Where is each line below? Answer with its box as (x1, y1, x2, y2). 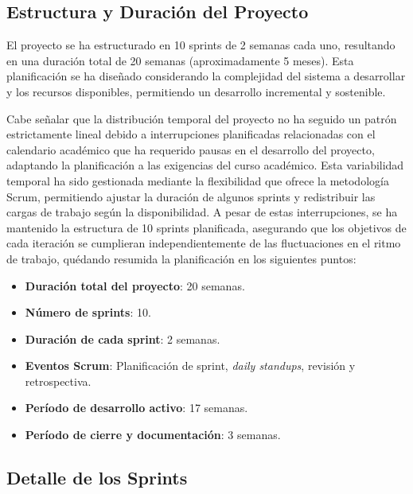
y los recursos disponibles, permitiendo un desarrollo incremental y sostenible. (6, 83, 386, 99)
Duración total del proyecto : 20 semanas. (25, 277, 245, 294)
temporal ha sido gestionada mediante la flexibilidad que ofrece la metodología (6, 172, 389, 189)
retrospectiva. (25, 372, 92, 389)
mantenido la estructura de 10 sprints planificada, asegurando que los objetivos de (6, 219, 407, 235)
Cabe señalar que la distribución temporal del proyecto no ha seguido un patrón (6, 110, 397, 126)
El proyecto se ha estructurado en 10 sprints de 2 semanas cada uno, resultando (6, 37, 395, 53)
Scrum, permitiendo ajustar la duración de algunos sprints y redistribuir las (6, 188, 376, 204)
